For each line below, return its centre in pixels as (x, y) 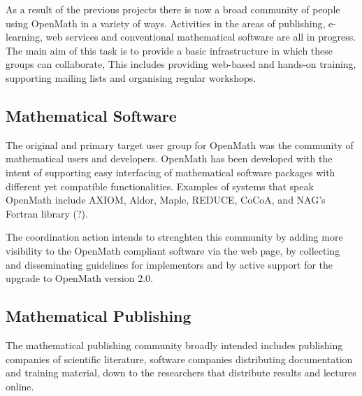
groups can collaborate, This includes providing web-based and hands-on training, (181, 64)
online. (20, 386)
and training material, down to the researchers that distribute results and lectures (181, 373)
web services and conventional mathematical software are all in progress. (201, 37)
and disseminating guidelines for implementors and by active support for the (169, 264)
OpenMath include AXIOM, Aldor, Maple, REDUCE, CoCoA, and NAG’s (166, 200)
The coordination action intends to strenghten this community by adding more (174, 237)
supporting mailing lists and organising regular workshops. (131, 77)
